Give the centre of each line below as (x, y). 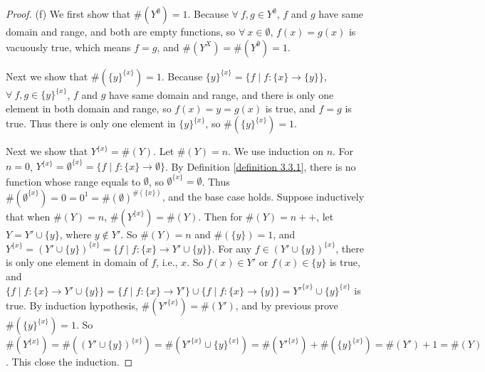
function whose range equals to (73, 181)
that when (28, 216)
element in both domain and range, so (89, 108)
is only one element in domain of (77, 262)
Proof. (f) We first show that (68, 14)
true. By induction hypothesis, (72, 305)
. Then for (220, 216)
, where (75, 234)
